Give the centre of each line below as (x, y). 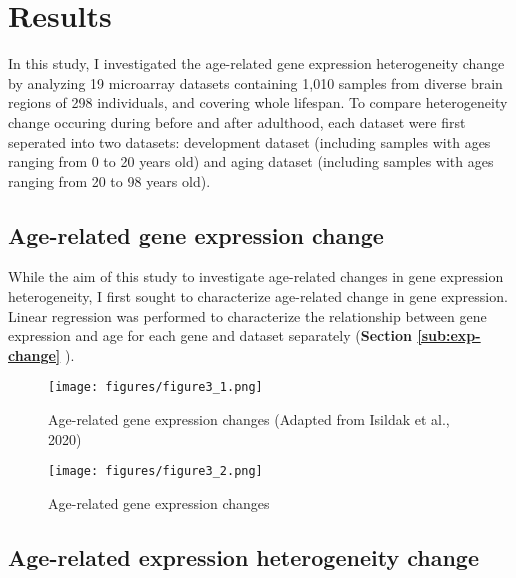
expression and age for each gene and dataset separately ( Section (210, 335)
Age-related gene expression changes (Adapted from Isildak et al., (249, 419)
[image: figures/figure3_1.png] (155, 387)
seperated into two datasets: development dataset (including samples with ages (249, 141)
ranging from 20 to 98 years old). (109, 180)
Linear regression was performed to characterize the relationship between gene (247, 315)
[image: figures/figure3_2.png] (155, 471)
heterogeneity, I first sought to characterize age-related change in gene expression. (258, 296)
